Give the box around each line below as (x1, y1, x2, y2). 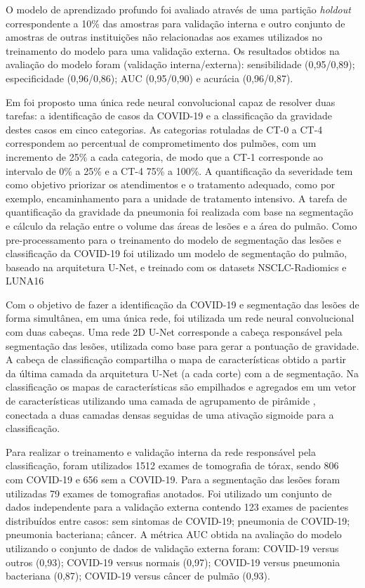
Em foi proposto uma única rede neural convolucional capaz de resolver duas (6, 94, 336, 109)
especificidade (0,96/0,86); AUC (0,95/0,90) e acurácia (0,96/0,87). (6, 70, 293, 85)
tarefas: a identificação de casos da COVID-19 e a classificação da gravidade (6, 108, 332, 123)
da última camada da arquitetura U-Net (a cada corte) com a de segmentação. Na (6, 365, 359, 380)
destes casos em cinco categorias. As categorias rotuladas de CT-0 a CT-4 (6, 122, 323, 136)
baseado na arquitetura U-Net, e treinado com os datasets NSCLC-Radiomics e (6, 259, 347, 274)
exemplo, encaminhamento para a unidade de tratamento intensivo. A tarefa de (6, 190, 347, 205)
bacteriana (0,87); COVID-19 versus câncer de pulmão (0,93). (6, 568, 270, 583)
